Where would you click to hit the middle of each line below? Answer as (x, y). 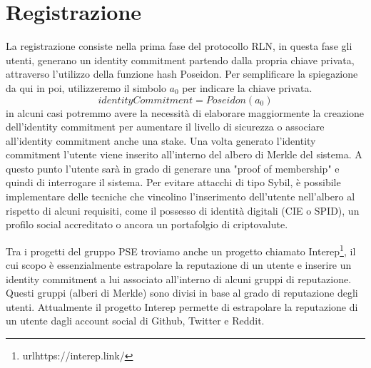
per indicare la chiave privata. (247, 87)
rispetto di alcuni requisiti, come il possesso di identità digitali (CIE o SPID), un (183, 210)
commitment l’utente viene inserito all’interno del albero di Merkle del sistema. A (184, 154)
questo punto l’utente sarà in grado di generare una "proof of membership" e (173, 168)
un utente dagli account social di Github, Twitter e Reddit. (135, 321)
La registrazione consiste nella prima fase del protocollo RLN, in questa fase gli (179, 46)
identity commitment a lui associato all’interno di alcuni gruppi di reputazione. (179, 278)
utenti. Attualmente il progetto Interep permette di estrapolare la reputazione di (182, 306)
